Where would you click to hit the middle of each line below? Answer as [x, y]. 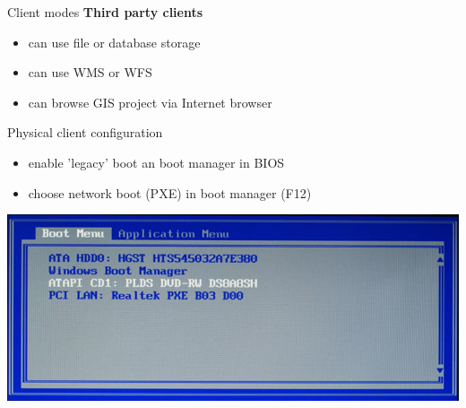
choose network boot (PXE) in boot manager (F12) [170, 192]
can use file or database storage [114, 42]
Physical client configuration [85, 132]
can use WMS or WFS [90, 72]
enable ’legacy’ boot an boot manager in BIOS [156, 162]
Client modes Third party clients [105, 12]
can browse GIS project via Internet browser [150, 102]
